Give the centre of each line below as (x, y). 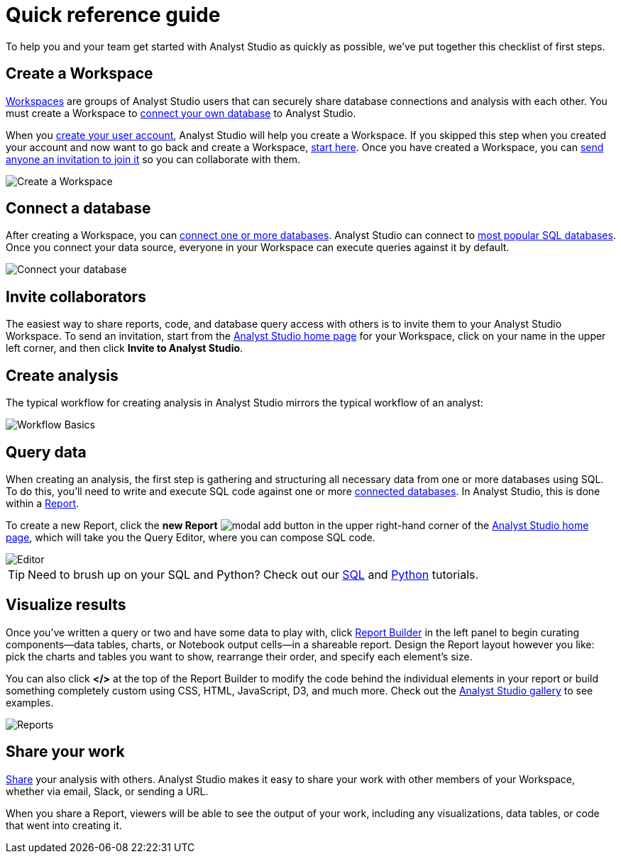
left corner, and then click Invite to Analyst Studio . (125, 348)
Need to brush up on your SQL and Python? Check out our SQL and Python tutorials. (253, 574)
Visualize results (66, 605)
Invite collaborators (76, 297)
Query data (46, 452)
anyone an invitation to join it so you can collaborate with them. (153, 159)
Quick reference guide (113, 15)
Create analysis (62, 375)
